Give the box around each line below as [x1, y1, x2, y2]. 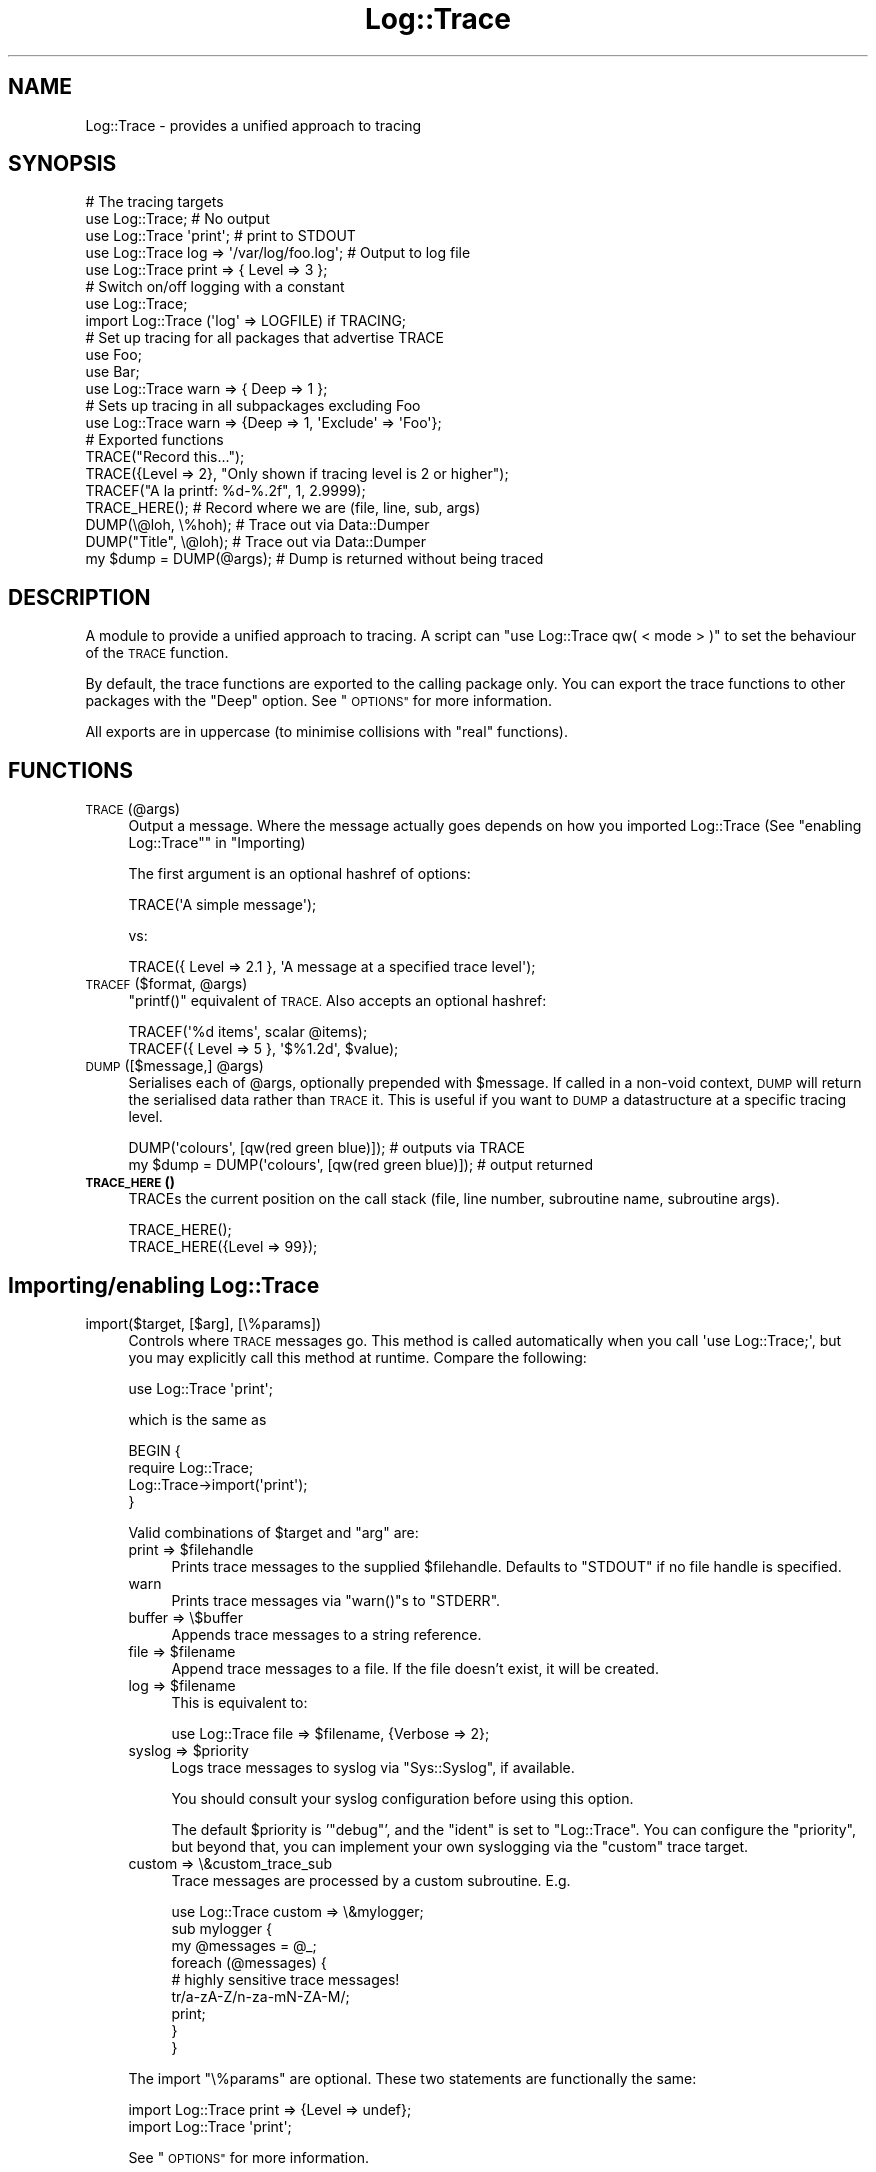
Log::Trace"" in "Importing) [128, 834, 306, 852]
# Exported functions [85, 431, 224, 449]
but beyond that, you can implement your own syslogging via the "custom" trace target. [171, 1837, 749, 1855]
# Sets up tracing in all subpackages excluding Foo [85, 397, 421, 415]
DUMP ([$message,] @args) [85, 1057, 264, 1075]
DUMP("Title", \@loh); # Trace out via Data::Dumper [85, 533, 426, 551]
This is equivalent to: [171, 1693, 308, 1711]
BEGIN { [128, 1441, 181, 1459]
